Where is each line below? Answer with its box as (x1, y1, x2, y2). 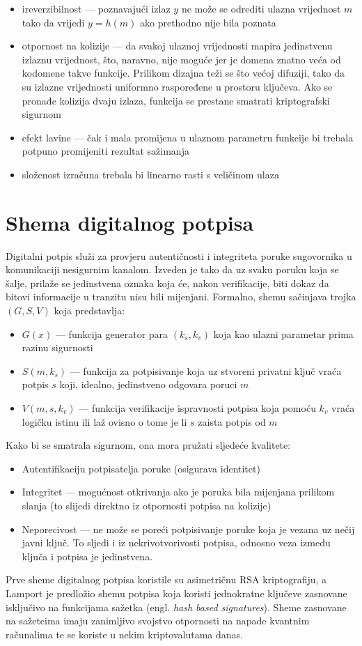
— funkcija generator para (55, 326, 168, 341)
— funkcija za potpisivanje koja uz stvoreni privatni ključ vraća (70, 363, 342, 378)
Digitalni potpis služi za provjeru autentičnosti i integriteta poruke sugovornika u (6, 248, 352, 263)
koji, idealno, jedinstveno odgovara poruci (59, 377, 237, 392)
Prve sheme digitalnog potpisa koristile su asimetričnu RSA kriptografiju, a (6, 572, 327, 587)
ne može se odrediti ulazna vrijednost (181, 1, 341, 15)
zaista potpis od (198, 414, 266, 429)
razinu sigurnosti (22, 340, 93, 355)
